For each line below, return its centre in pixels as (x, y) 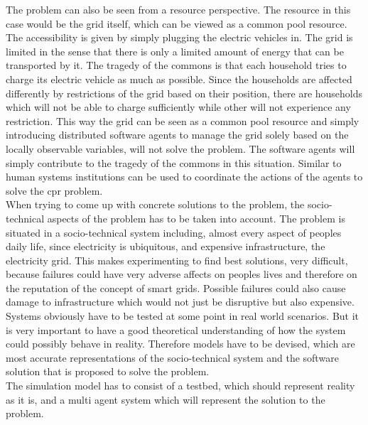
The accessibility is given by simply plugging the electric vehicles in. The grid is (179, 37)
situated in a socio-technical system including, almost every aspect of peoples (174, 232)
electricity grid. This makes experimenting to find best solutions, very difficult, (177, 260)
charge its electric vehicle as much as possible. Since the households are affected (179, 79)
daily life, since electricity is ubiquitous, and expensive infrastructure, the (166, 246)
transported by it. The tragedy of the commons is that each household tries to (176, 65)
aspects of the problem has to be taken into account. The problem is (196, 218)
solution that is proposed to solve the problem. (108, 371)
